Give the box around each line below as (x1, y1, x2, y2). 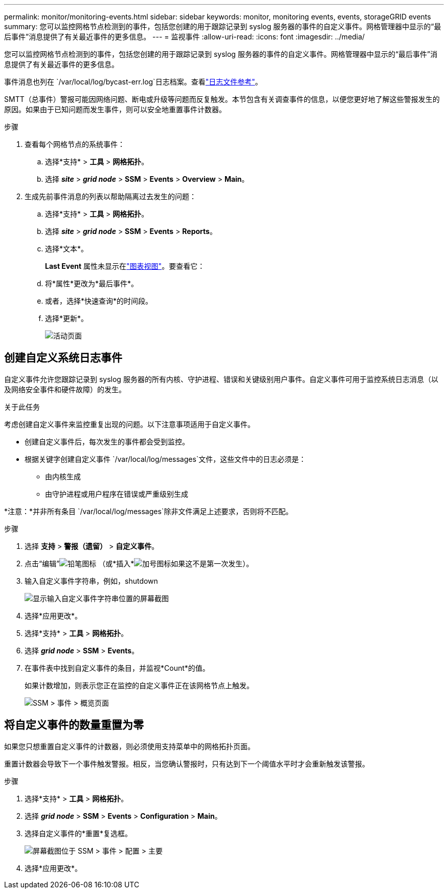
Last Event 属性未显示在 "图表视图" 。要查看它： (45, 262, 205, 270)
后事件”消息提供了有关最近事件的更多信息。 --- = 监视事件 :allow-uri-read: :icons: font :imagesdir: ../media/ (4, 32, 365, 41)
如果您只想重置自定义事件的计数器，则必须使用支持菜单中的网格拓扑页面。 (4, 741, 255, 751)
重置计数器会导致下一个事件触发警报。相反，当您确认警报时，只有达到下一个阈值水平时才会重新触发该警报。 (4, 759, 369, 768)
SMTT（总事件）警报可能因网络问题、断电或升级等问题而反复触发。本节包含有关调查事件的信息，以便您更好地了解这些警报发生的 (4, 95, 440, 103)
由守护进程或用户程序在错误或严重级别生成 (45, 489, 188, 498)
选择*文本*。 (45, 244, 88, 253)
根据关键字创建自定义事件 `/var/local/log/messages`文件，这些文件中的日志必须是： (25, 454, 306, 463)
